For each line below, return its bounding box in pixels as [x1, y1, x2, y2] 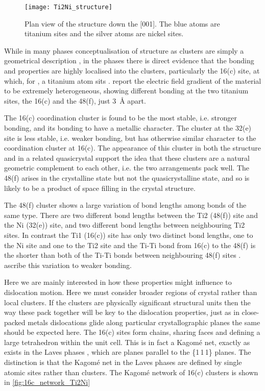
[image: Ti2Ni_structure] [25, 4, 112, 11]
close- [242, 307, 259, 317]
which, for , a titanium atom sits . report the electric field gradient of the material [4, 75, 261, 86]
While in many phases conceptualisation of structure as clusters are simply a [4, 45, 244, 56]
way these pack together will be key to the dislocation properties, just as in [4, 307, 239, 317]
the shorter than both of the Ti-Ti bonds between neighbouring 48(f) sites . [4, 250, 241, 260]
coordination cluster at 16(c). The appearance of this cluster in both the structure [4, 142, 261, 153]
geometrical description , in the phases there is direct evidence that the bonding [4, 55, 254, 66]
